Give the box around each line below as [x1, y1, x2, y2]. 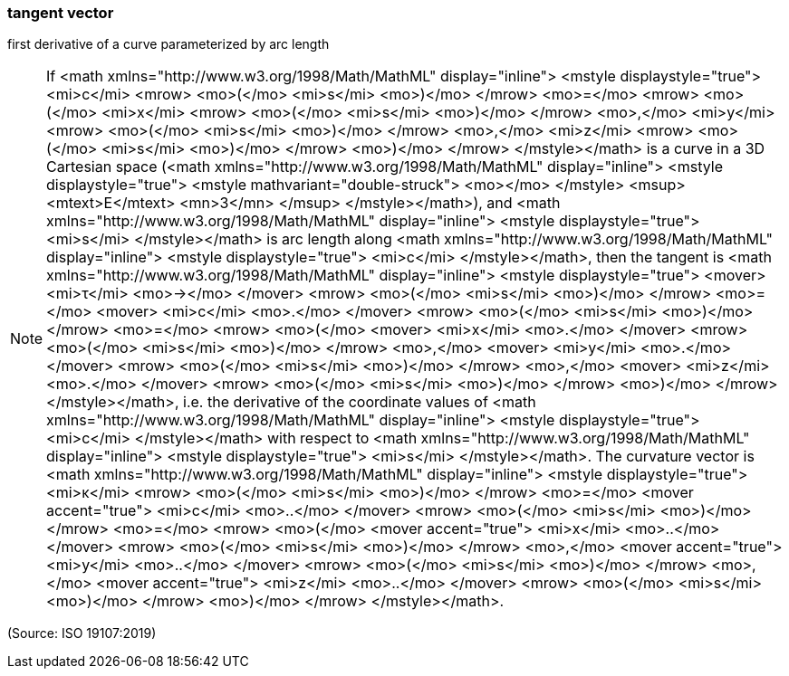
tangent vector [7, 4, 114, 22]
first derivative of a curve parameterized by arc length [7, 36, 330, 52]
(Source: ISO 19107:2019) [7, 625, 157, 642]
